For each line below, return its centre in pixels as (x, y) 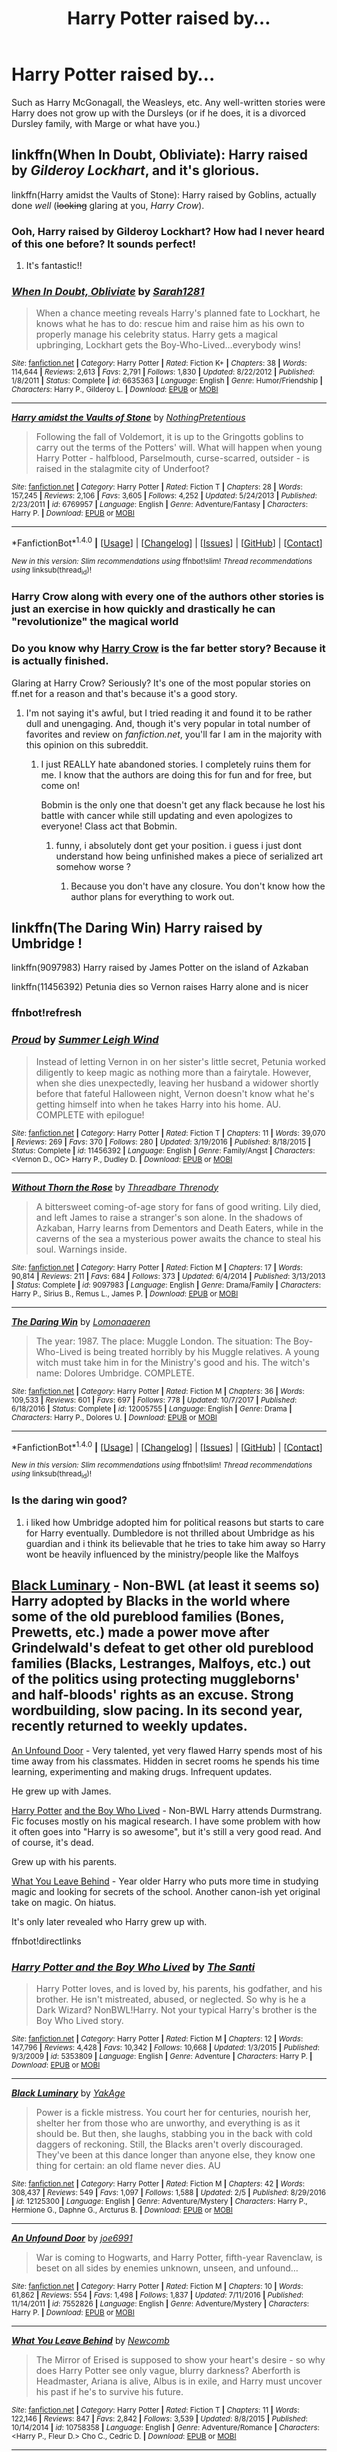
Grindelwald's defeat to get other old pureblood (162, 1648)
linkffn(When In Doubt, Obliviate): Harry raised (159, 155)
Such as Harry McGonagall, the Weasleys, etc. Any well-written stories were (168, 102)
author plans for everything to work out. (152, 896)
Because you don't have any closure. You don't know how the (198, 886)
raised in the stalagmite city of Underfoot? (122, 469)
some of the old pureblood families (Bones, (148, 1617)
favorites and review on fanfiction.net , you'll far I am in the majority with (174, 734)
